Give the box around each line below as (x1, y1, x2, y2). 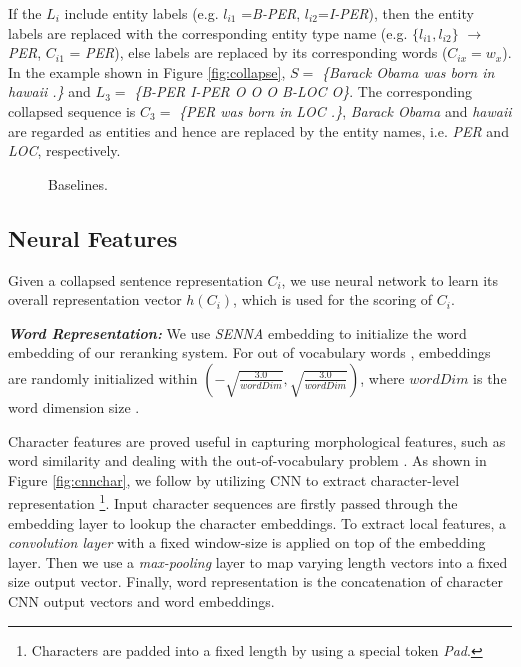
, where (360, 367, 405, 388)
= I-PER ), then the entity (317, 3, 474, 23)
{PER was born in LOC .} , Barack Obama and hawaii (179, 100, 512, 121)
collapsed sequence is (8, 100, 136, 121)
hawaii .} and (8, 81, 91, 102)
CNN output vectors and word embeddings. (8, 590, 275, 611)
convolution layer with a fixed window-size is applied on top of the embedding (8, 532, 486, 553)
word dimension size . (8, 396, 140, 417)
